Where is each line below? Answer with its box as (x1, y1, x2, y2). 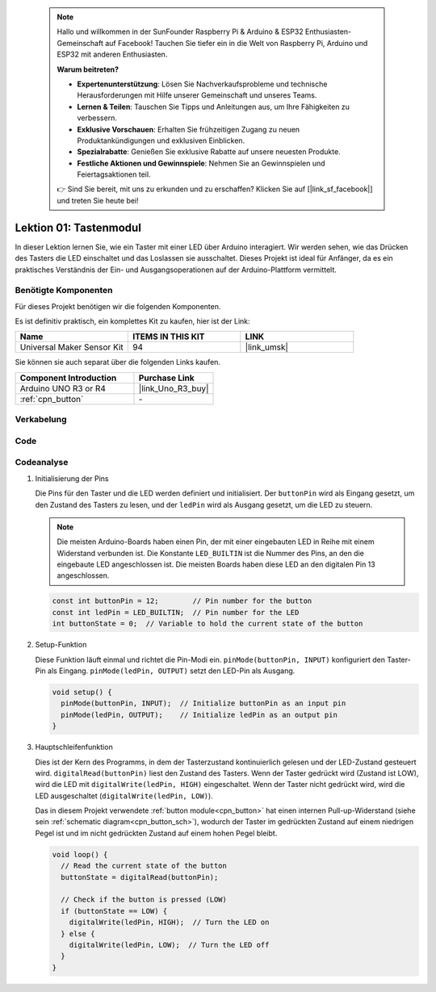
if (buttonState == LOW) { (61, 906, 168, 915)
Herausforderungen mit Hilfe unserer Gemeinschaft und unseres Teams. (77, 90, 317, 100)
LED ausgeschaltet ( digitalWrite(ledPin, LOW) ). (35, 791, 213, 801)
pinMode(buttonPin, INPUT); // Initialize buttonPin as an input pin (61, 699, 346, 708)
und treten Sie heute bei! (57, 195, 139, 205)
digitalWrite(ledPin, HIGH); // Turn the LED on (69, 918, 270, 927)
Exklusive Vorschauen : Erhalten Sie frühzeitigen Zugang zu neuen (77, 124, 300, 134)
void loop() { (52, 850, 108, 859)
